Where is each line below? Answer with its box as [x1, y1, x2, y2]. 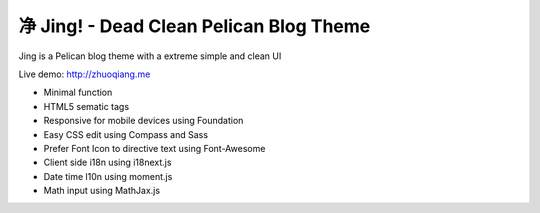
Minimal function [43, 86, 113, 99]
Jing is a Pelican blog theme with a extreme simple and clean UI [18, 50, 282, 62]
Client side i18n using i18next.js [43, 156, 172, 169]
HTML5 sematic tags [43, 100, 130, 112]
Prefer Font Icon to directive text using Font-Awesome [43, 142, 266, 154]
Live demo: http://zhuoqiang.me [18, 68, 151, 80]
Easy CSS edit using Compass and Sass [43, 128, 209, 140]
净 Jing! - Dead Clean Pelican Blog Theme [18, 15, 371, 37]
